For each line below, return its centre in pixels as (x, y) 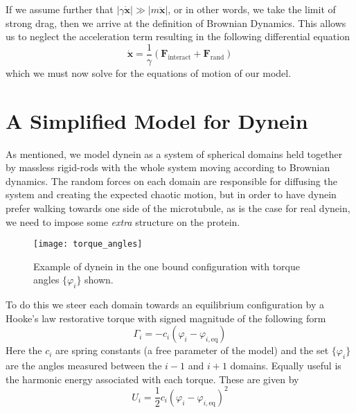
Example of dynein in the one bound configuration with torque (167, 266)
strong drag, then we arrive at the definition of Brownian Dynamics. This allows (176, 23)
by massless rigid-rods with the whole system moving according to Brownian (168, 167)
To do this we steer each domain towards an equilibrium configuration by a (165, 305)
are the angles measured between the (84, 366)
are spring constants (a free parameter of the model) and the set (192, 350)
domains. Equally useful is (286, 366)
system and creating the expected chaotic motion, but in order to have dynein (171, 194)
